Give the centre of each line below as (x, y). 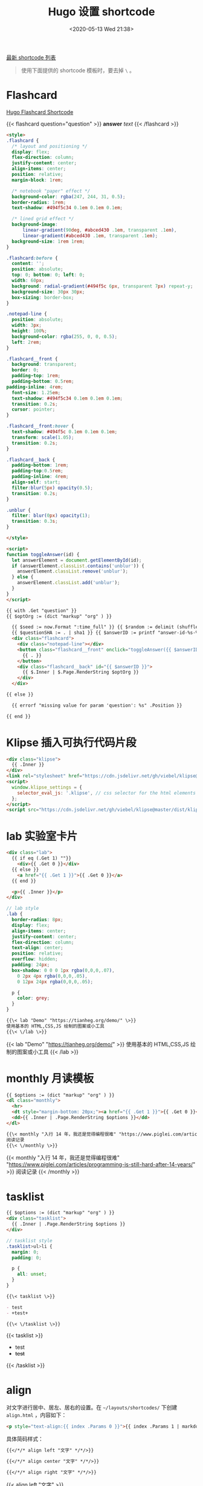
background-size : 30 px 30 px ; (48, 292)
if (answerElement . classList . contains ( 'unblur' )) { (78, 566)
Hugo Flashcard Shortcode (40, 112)
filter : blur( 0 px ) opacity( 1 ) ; (51, 516)
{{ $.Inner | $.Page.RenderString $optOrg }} (80, 672)
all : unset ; (32, 1274)
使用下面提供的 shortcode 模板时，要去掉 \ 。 (78, 70)
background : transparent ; (44, 365)
